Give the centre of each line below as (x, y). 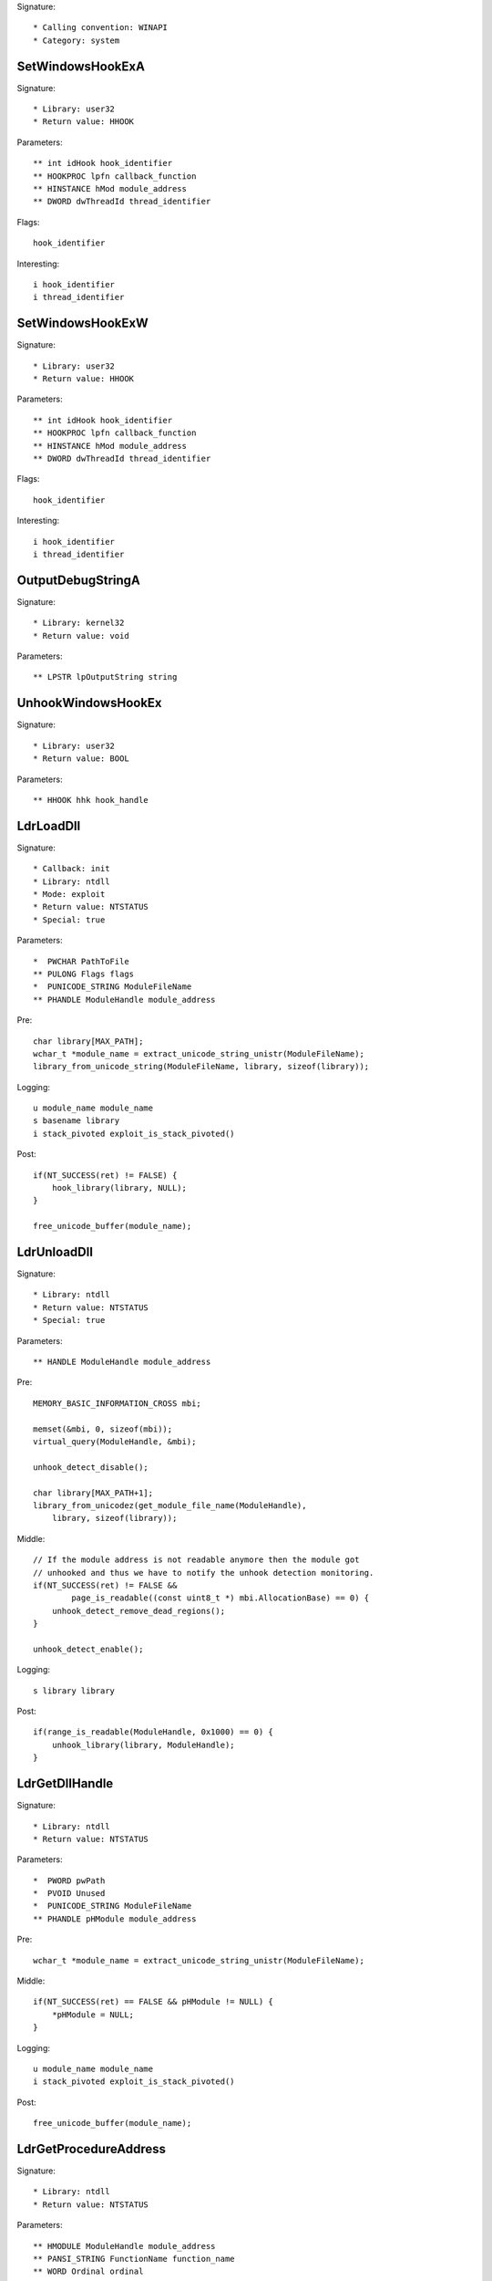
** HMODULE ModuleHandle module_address (124, 2246)
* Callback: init (72, 869)
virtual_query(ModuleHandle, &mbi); (115, 1442)
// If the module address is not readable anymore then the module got (196, 1560)
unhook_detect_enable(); (88, 1649)
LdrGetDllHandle (65, 1784)
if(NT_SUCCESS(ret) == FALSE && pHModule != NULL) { (153, 2002)
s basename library (77, 1121)
